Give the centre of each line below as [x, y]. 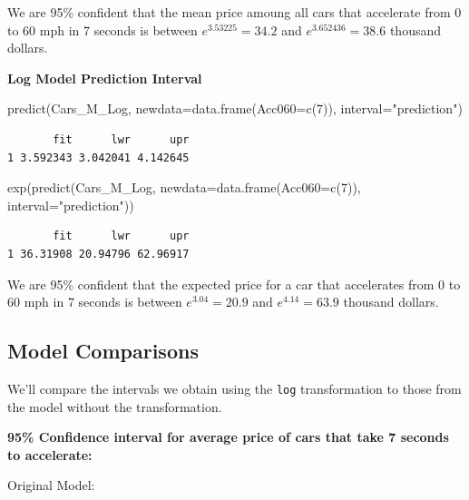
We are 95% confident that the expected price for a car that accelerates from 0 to [234, 284]
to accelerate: [50, 454]
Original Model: [51, 485]
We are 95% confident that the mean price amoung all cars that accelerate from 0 [234, 12]
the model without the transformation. [115, 406]
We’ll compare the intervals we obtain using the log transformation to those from [234, 388]
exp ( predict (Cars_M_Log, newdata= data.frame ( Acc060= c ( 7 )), [184, 187]
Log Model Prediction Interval [105, 78]
